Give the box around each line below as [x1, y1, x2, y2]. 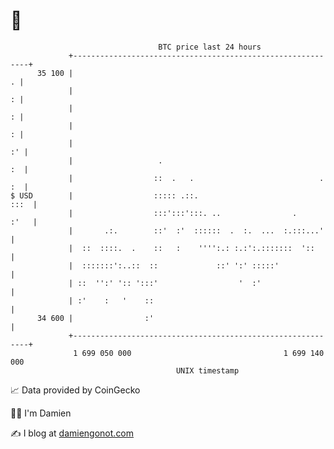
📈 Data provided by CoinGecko [10, 384, 141, 396]
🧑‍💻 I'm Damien [10, 407, 72, 419]
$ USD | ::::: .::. [10, 190, 199, 201]
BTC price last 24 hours [158, 42, 262, 52]
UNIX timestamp [175, 365, 240, 376]
